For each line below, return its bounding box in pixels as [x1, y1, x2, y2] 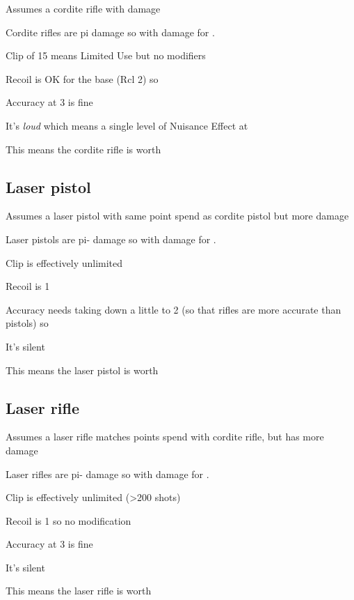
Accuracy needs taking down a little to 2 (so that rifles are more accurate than [6, 302, 341, 316]
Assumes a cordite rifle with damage [6, 1, 161, 15]
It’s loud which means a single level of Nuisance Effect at [6, 118, 248, 132]
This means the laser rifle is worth [6, 583, 152, 598]
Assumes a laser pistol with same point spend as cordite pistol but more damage [6, 208, 349, 223]
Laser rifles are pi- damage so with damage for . [6, 466, 209, 481]
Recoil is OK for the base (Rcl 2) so [6, 71, 159, 86]
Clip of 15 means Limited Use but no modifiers [6, 48, 206, 63]
